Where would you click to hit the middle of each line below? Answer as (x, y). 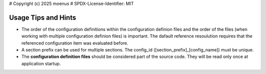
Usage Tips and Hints (43, 17)
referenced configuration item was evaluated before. (75, 43)
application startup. (41, 63)
